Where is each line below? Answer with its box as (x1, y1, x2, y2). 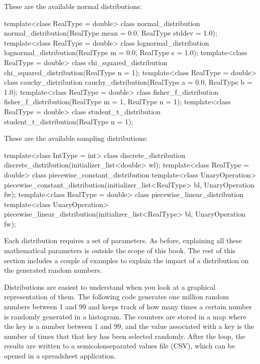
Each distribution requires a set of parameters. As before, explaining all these (4, 235, 242, 246)
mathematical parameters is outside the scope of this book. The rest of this (4, 245, 236, 256)
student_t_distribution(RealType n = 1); (4, 116, 134, 126)
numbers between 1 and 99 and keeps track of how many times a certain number (4, 301, 252, 312)
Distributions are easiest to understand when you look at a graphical (4, 281, 216, 292)
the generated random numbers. (4, 265, 102, 275)
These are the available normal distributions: (4, 1, 142, 11)
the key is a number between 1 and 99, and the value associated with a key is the (4, 321, 254, 331)
